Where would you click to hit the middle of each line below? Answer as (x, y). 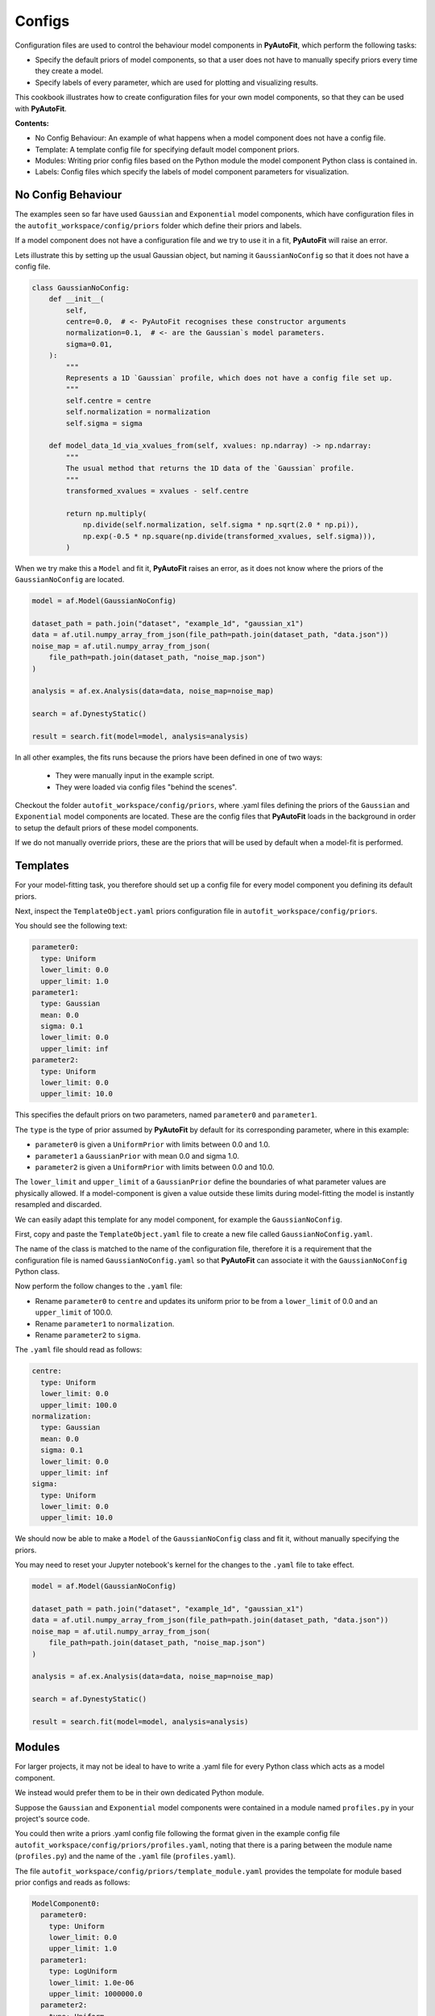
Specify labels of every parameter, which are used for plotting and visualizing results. (176, 82)
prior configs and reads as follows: (72, 1882)
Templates (42, 866)
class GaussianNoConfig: (81, 287)
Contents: (32, 123)
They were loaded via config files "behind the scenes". (146, 787)
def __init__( (77, 299)
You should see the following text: (71, 926)
